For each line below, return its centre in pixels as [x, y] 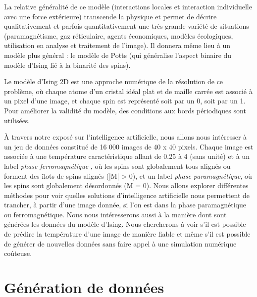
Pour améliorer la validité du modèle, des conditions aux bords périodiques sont [125, 110]
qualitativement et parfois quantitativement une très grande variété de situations [127, 26]
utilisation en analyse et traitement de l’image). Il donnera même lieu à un [117, 45]
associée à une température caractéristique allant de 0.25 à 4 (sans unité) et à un [127, 156]
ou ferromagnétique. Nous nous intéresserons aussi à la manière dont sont [115, 214]
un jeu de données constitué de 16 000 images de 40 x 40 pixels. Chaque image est [129, 146]
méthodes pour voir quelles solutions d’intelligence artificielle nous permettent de [127, 195]
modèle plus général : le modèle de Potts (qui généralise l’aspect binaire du [118, 55]
